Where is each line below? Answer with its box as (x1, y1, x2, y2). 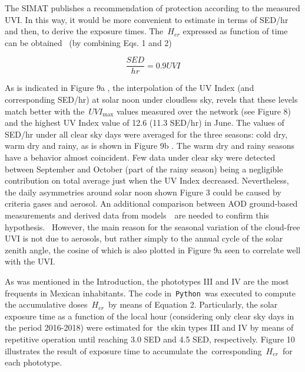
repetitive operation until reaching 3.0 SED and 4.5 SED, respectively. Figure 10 (5, 332, 295, 345)
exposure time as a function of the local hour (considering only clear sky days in (5, 309, 294, 322)
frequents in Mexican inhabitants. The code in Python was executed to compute (5, 286, 296, 299)
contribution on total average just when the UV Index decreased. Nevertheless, (5, 174, 289, 187)
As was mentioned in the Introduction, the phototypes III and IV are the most (5, 275, 289, 287)
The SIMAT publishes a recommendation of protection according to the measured (5, 2, 300, 14)
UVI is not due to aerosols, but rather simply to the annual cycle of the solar (5, 232, 283, 244)
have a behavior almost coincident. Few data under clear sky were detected (5, 151, 276, 163)
